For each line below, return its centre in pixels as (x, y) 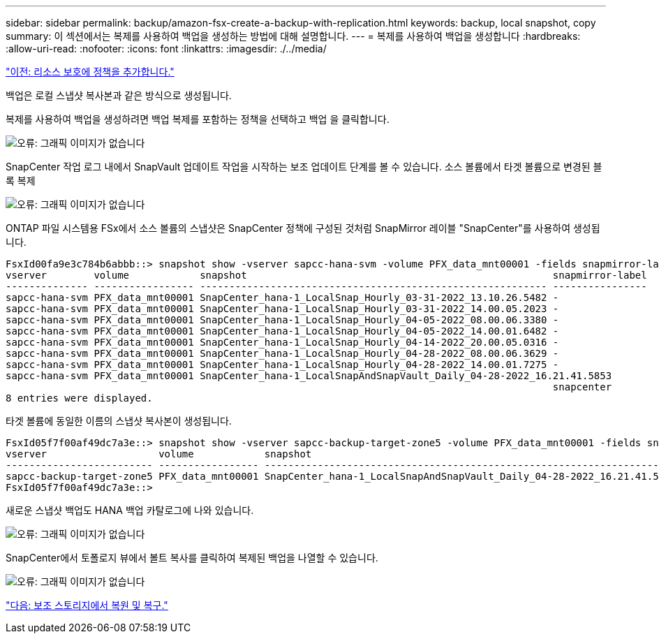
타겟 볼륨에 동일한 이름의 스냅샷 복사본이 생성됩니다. (119, 421)
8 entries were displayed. (79, 398)
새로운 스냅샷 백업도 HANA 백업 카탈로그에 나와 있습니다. (130, 510)
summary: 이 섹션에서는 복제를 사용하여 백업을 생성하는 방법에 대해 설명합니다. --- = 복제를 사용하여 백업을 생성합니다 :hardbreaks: (293, 36)
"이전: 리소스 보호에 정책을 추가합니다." (90, 72)
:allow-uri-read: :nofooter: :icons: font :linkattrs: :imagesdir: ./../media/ (166, 49)
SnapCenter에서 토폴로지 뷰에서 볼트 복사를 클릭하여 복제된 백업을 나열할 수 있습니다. (192, 558)
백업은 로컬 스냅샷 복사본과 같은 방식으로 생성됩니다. (119, 95)
